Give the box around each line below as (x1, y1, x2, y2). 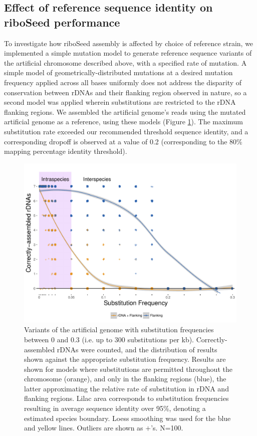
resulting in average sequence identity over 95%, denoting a (24, 403, 206, 413)
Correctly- (196, 334, 227, 344)
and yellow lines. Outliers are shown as (24, 422, 143, 433)
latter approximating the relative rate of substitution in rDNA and (24, 383, 229, 393)
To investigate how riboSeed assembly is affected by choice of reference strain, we (4, 38, 253, 48)
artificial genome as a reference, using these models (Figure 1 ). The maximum (4, 116, 243, 127)
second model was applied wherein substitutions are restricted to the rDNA (4, 97, 236, 107)
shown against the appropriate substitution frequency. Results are (24, 354, 226, 364)
